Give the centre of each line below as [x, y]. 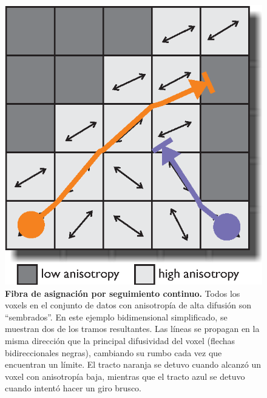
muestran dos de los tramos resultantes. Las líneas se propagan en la [132, 329]
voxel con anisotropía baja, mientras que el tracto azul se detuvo [125, 376]
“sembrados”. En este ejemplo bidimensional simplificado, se [116, 317]
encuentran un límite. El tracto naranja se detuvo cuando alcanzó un [133, 364]
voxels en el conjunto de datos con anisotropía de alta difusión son [128, 305]
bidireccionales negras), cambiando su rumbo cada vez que [113, 352]
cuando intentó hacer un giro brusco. [73, 388]
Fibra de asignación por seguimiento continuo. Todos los [123, 293]
